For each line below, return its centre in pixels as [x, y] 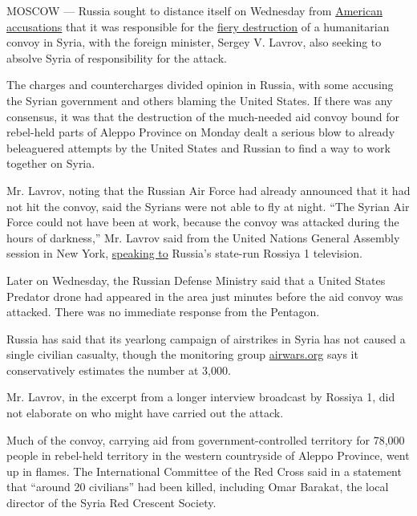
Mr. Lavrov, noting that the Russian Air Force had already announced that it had [208, 190]
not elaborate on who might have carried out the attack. [145, 413]
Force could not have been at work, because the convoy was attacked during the [203, 222]
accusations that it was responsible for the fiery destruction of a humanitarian [198, 26]
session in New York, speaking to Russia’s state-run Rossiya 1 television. [184, 253]
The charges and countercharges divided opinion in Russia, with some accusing [200, 85]
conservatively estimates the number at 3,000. [119, 370]
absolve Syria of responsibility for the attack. [117, 57]
